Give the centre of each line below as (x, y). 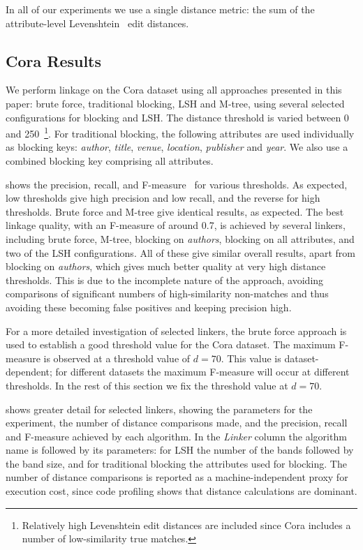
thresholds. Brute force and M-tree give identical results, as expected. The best (175, 211)
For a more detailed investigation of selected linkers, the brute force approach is (176, 330)
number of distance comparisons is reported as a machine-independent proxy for (177, 477)
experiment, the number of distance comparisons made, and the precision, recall (177, 423)
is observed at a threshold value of (117, 358)
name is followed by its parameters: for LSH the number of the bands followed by (180, 450)
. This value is (251, 358)
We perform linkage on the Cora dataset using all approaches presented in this (174, 90)
